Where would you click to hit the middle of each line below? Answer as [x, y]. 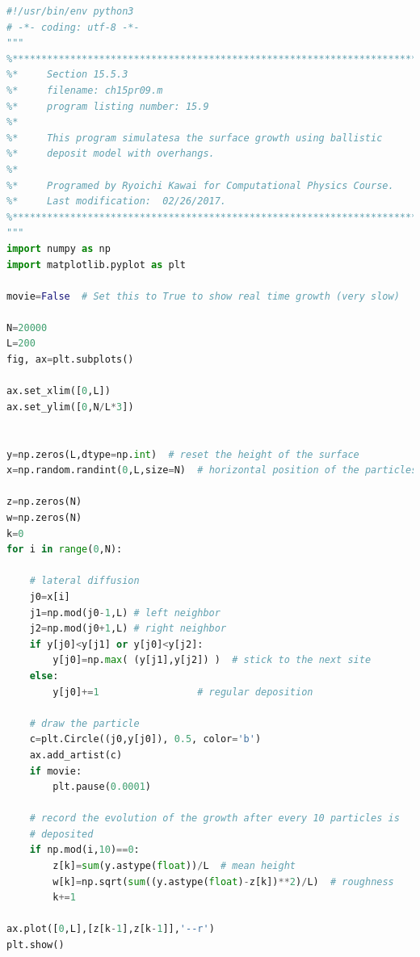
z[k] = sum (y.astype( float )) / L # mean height [174, 866]
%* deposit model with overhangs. [111, 154]
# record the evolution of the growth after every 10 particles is [214, 818]
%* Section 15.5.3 [67, 75]
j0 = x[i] [50, 596]
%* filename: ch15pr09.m [85, 90]
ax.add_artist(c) [76, 755]
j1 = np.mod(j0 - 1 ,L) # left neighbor [125, 613]
